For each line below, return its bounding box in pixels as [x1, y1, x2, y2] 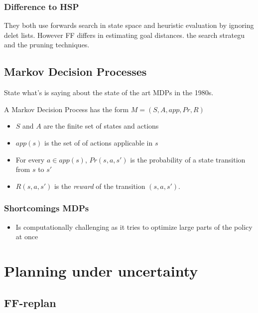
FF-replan [4, 295, 56, 310]
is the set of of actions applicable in [44, 137, 153, 148]
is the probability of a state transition [130, 154, 246, 164]
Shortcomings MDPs [4, 202, 89, 214]
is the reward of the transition [54, 180, 145, 191]
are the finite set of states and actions [43, 121, 159, 131]
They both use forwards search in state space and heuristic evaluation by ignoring [4, 20, 254, 30]
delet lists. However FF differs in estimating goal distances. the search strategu [4, 29, 245, 40]
